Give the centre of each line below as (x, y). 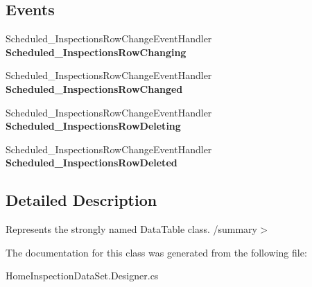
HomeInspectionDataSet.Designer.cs (82, 276)
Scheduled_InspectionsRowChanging (96, 52)
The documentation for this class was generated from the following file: (156, 252)
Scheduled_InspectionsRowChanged (94, 88)
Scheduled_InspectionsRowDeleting (93, 126)
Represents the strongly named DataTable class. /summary (131, 229)
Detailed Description (81, 200)
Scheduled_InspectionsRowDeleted (92, 163)
